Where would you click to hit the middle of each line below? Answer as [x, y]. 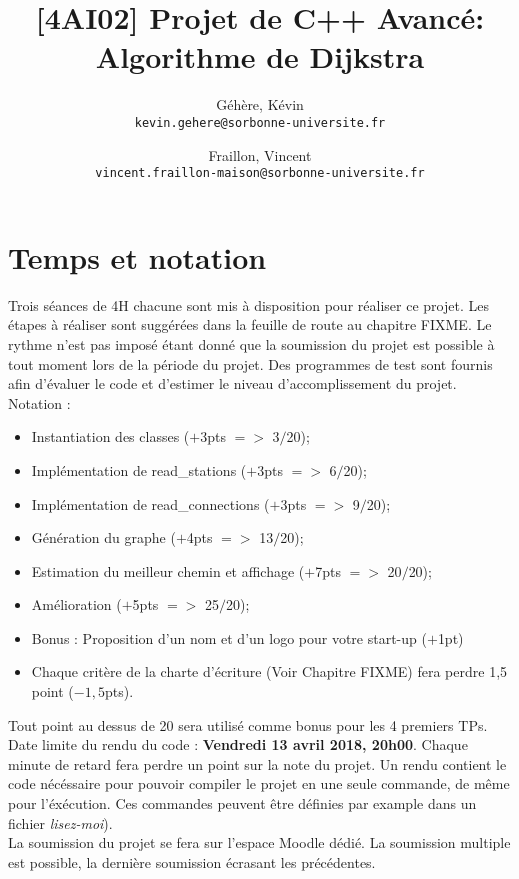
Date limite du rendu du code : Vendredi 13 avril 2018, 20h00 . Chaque [238, 744]
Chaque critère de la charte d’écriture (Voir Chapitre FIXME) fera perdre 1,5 [269, 671]
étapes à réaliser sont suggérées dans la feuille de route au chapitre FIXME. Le [250, 324]
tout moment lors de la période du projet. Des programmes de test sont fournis [250, 363]
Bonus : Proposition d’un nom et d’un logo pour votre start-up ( [229, 637]
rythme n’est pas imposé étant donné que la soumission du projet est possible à [251, 343]
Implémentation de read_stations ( [139, 469]
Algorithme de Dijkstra [260, 56]
